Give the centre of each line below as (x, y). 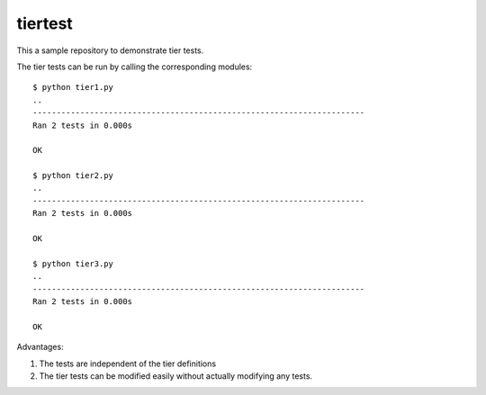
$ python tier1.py (73, 87)
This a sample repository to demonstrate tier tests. (110, 50)
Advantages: (40, 347)
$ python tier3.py (73, 264)
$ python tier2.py (73, 176)
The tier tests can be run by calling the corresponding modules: (135, 67)
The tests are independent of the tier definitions (127, 364)
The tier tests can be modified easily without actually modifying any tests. (176, 376)
